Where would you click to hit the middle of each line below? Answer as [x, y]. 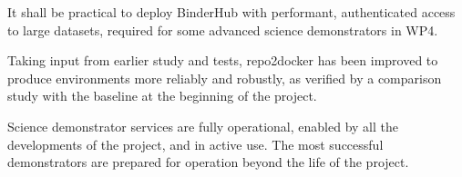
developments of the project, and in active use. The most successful [195, 144]
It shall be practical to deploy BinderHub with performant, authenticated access [231, 12]
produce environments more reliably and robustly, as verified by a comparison [225, 78]
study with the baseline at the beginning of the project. [162, 96]
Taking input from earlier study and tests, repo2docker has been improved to [223, 60]
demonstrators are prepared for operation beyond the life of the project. [208, 162]
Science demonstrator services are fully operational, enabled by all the [203, 126]
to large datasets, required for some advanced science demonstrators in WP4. [223, 29]
